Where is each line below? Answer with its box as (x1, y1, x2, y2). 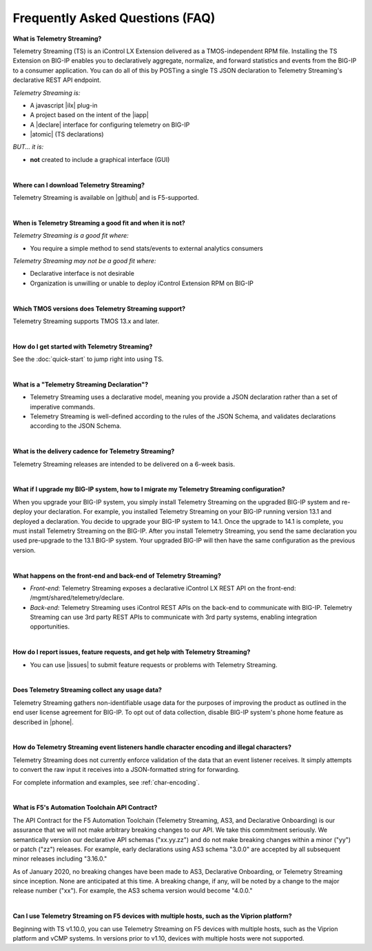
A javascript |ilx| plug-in (30, 101, 98, 110)
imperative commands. (30, 402, 96, 411)
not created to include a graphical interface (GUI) (30, 155, 170, 163)
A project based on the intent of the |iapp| (30, 111, 149, 119)
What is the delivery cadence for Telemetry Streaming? (12, 447, 175, 456)
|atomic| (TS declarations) (30, 130, 104, 139)
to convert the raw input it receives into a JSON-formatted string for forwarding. (12, 766, 240, 774)
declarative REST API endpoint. (12, 76, 101, 84)
